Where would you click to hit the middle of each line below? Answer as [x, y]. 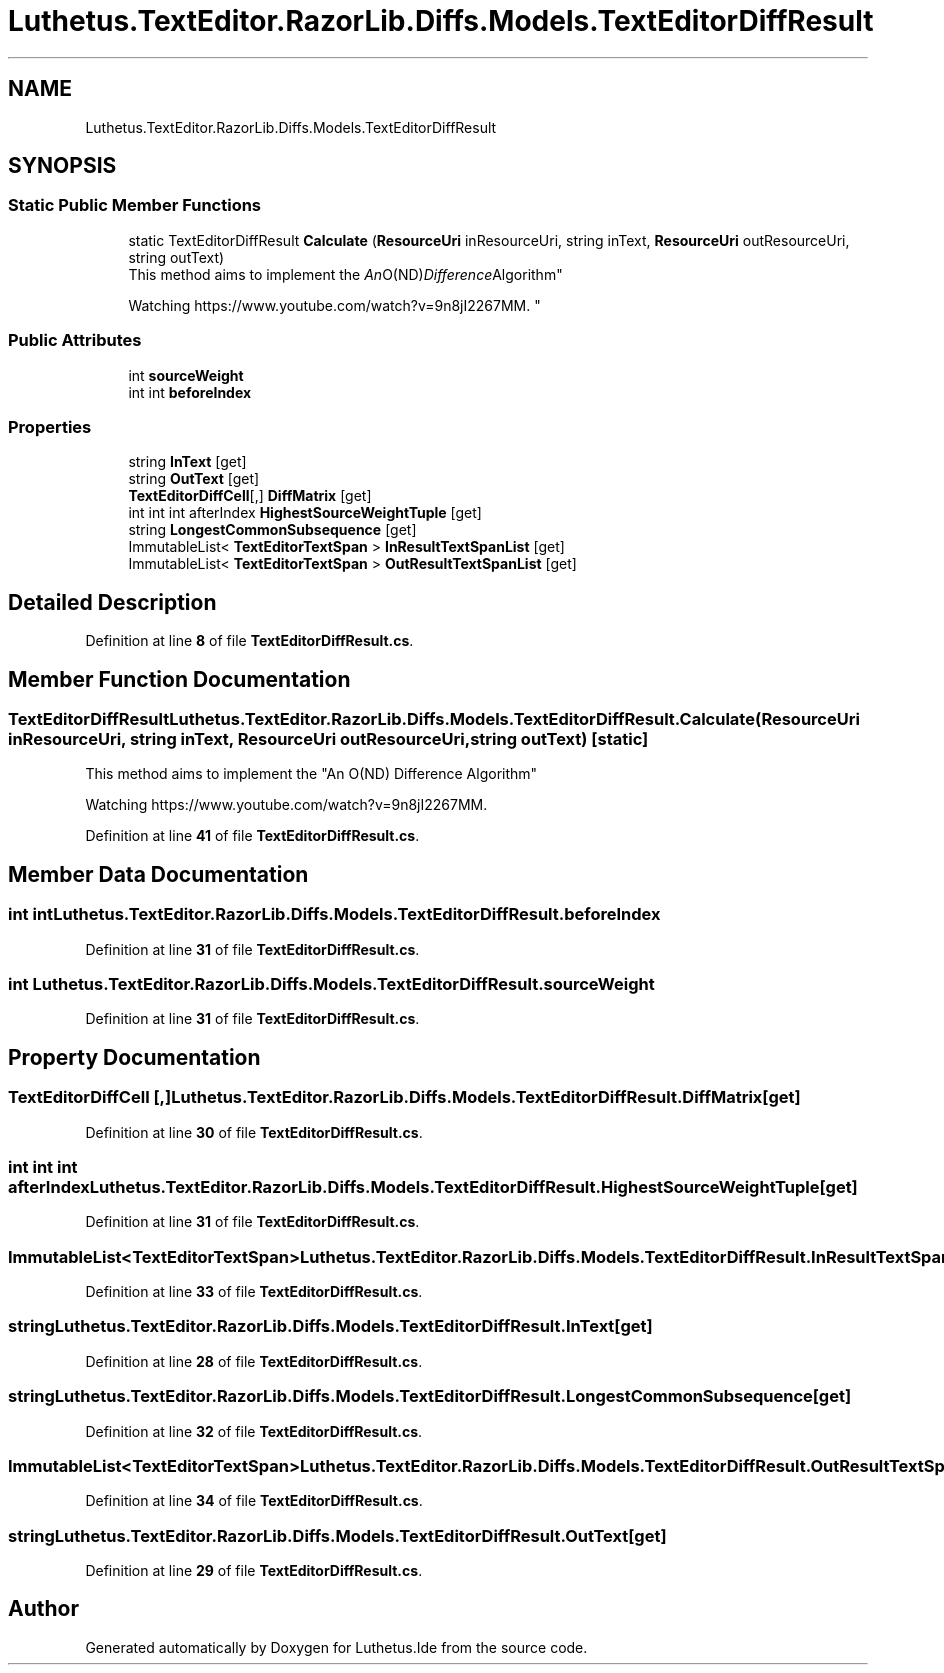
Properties [50, 426]
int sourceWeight [186, 375]
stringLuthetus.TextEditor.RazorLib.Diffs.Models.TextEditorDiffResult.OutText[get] [337, 1535]
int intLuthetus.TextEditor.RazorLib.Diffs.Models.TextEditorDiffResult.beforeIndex [334, 914]
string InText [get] [187, 462]
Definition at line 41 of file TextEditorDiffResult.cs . [252, 836]
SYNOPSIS [62, 166]
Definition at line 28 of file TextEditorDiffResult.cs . [254, 1361]
